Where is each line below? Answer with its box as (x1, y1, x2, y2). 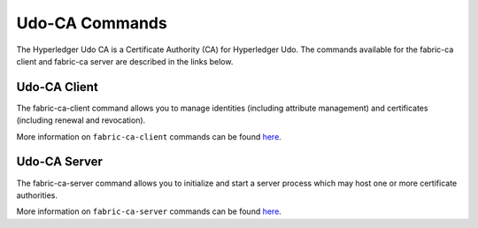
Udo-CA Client (16, 80, 99, 95)
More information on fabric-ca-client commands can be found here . (16, 131, 282, 141)
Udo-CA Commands (16, 13, 167, 33)
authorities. (16, 190, 58, 201)
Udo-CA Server (16, 155, 104, 170)
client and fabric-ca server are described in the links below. (16, 56, 234, 66)
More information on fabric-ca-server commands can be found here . (16, 206, 282, 217)
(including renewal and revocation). (16, 115, 146, 125)
